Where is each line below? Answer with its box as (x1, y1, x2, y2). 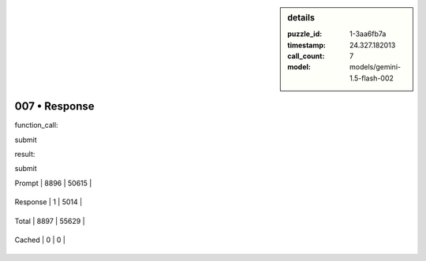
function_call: (14, 121, 58, 130)
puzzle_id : (287, 29, 323, 39)
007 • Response (14, 99, 95, 114)
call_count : (287, 51, 325, 61)
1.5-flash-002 (349, 73, 394, 83)
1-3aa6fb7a (349, 29, 387, 39)
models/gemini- (349, 62, 402, 72)
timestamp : (287, 40, 327, 50)
